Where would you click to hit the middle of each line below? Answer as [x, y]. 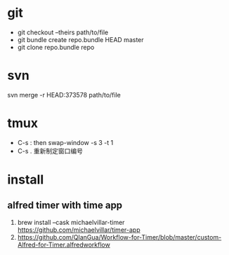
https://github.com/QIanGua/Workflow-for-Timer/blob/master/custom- [119, 237]
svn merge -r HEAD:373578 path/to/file [64, 95]
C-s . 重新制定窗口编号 [50, 151]
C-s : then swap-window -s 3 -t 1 [65, 142]
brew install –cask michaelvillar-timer [71, 222]
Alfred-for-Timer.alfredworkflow [64, 244]
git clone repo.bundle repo [56, 47]
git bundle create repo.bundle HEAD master [80, 39]
